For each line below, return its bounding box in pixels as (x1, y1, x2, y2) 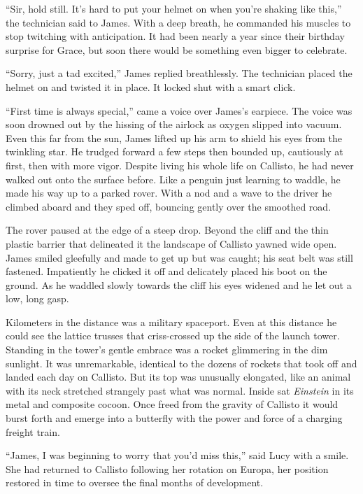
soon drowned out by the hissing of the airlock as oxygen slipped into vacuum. (6, 117, 342, 132)
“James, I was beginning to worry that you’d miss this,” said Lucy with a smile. (6, 448, 349, 463)
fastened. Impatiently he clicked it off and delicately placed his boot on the (6, 264, 327, 278)
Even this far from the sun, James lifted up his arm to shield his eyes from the (6, 130, 342, 145)
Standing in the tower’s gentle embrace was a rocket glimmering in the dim (6, 342, 328, 357)
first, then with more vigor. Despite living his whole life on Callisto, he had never (6, 157, 354, 172)
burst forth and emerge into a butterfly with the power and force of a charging (6, 411, 343, 425)
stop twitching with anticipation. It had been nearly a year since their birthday (6, 29, 345, 43)
